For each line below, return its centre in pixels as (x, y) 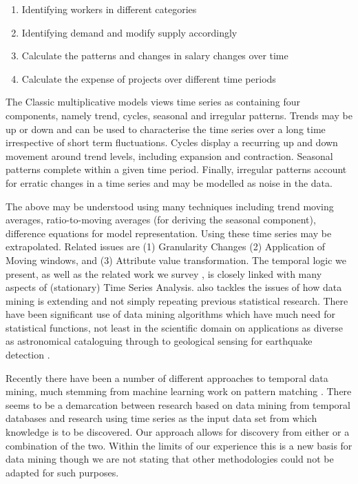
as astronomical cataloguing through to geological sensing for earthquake (159, 341)
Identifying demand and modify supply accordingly (129, 32)
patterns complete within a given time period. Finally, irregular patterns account (176, 169)
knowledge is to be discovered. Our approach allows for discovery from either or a (178, 432)
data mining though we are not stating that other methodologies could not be (170, 459)
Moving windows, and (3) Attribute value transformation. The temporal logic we (176, 260)
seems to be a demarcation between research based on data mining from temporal (178, 404)
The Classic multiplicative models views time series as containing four (153, 102)
